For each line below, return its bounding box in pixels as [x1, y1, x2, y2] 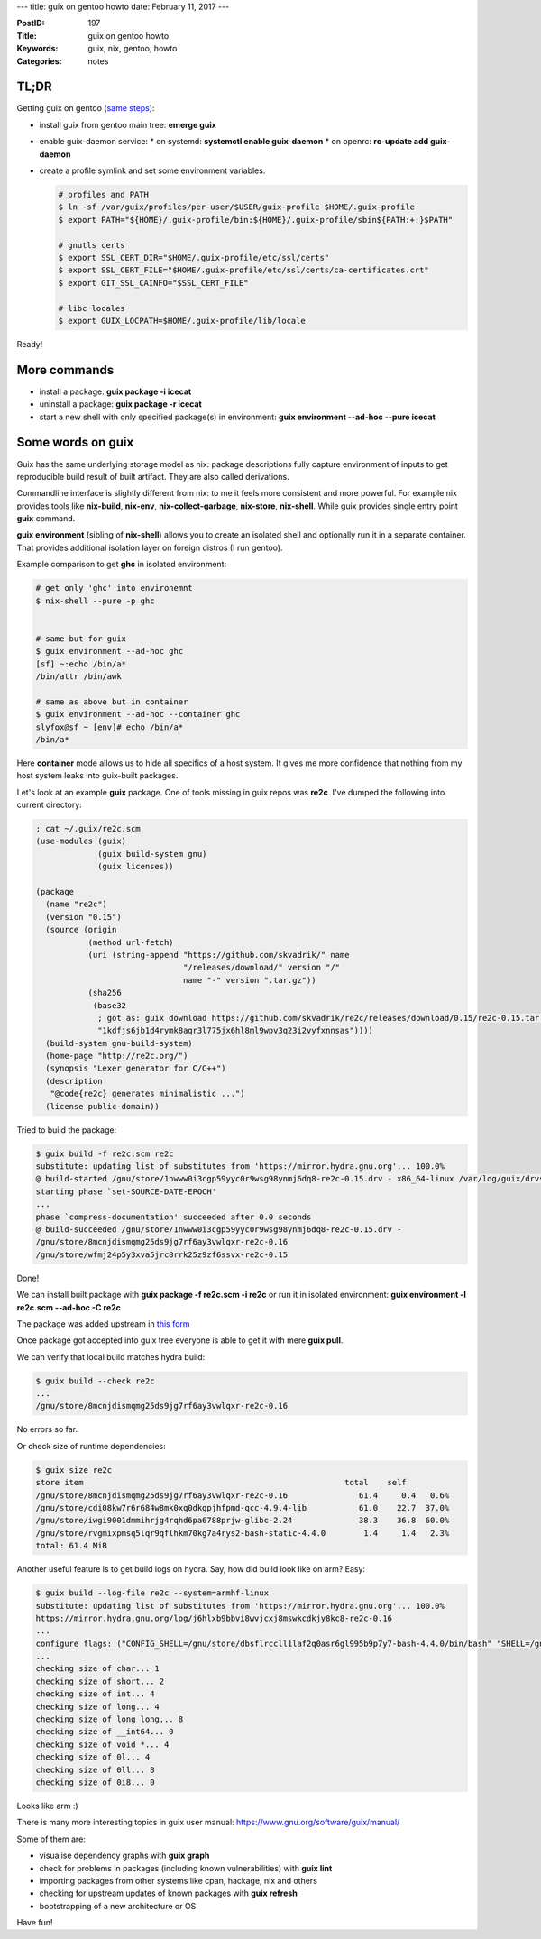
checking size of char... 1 [35, 1664, 160, 1674]
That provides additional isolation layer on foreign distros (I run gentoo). [16, 542, 283, 553]
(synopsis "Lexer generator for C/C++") [45, 1063, 226, 1073]
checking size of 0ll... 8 [35, 1764, 155, 1775]
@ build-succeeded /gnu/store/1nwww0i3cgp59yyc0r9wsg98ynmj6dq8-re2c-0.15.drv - [35, 1224, 402, 1235]
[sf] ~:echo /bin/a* [35, 658, 126, 669]
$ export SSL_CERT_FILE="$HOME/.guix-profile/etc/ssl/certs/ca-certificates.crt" [58, 265, 430, 275]
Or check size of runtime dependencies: [16, 1440, 166, 1451]
